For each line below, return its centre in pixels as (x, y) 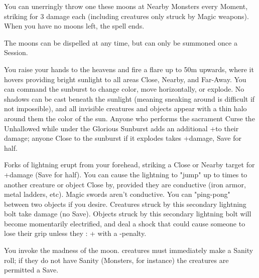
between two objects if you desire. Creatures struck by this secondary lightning (125, 204)
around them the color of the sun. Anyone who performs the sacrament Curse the (129, 118)
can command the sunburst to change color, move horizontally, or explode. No (124, 89)
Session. (16, 52)
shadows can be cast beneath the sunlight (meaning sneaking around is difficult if (129, 98)
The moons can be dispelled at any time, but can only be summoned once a (121, 42)
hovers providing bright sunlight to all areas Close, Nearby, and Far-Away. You (125, 79)
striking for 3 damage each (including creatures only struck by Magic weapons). (126, 16)
